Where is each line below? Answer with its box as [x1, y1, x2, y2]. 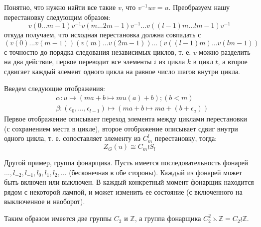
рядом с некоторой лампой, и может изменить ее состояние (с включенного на [4, 186, 243, 197]
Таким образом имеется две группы [4, 213, 112, 224]
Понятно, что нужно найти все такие [4, 2, 116, 12]
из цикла [158, 56, 185, 67]
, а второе [218, 56, 248, 67]
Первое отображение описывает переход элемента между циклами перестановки [4, 113, 247, 124]
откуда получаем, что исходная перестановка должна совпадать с [4, 29, 201, 40]
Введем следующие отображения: [4, 83, 105, 93]
